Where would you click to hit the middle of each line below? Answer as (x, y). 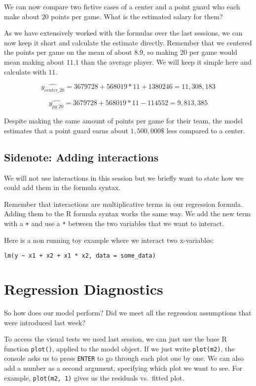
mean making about (34, 61)
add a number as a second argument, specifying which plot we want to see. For (123, 368)
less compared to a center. (206, 130)
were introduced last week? (45, 322)
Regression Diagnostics (84, 289)
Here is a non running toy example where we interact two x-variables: (109, 240)
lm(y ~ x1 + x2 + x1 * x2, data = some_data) (80, 256)
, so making (161, 52)
